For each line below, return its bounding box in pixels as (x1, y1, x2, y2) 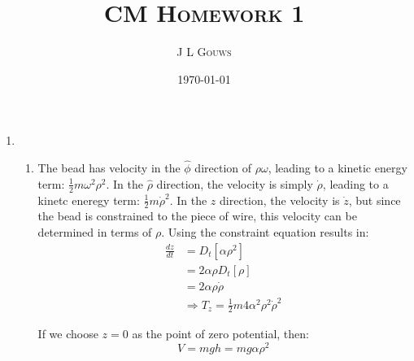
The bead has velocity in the (37, 159, 181, 176)
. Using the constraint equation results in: (161, 223, 369, 240)
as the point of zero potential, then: (132, 325, 309, 342)
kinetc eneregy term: (37, 191, 140, 208)
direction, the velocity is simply (156, 175, 313, 192)
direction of (194, 159, 252, 176)
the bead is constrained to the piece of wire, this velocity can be (37, 207, 357, 224)
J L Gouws (176, 43, 232, 60)
